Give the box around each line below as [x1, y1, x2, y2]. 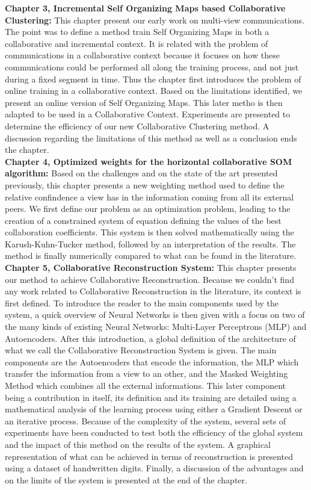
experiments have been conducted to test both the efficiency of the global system [5, 426, 303, 439]
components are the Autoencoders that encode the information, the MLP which [5, 355, 299, 368]
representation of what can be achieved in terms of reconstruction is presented [5, 450, 293, 462]
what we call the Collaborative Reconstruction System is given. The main [5, 344, 277, 356]
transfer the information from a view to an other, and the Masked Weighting [5, 367, 288, 380]
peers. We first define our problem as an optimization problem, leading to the [5, 202, 291, 215]
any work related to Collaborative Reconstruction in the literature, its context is [5, 285, 301, 297]
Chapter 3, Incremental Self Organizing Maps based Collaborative [5, 2, 286, 14]
